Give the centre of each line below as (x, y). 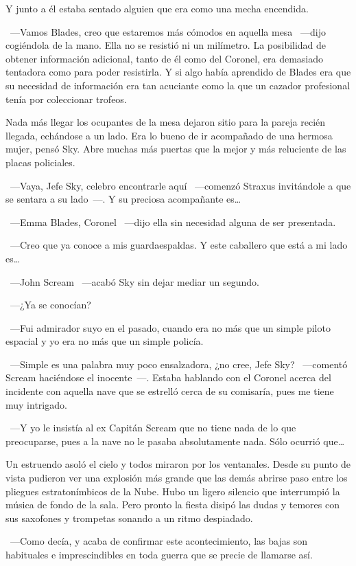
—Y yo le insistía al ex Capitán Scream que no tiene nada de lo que (153, 428)
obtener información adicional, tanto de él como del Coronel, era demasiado (165, 58)
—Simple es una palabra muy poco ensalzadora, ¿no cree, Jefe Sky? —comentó (179, 364)
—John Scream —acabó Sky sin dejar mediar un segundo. (134, 281)
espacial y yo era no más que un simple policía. (105, 341)
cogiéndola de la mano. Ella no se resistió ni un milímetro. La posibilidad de (166, 45)
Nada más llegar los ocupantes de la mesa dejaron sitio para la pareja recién (166, 122)
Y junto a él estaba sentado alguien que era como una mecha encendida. (157, 8)
